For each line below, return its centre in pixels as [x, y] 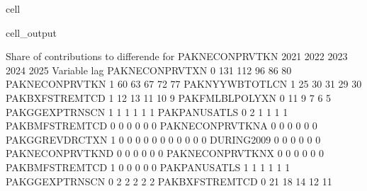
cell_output [31, 32]
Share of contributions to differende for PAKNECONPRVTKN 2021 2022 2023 [177, 56]
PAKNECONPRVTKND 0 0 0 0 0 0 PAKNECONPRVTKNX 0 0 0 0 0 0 [165, 153]
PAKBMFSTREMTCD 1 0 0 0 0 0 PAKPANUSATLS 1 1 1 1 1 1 [148, 167]
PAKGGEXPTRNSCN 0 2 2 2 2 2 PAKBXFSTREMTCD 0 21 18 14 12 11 [169, 181]
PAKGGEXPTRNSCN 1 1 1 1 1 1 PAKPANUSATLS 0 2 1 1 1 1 [147, 111]
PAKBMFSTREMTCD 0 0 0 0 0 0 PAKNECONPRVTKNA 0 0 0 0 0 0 [162, 126]
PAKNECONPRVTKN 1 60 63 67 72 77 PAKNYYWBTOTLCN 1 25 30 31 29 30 [184, 84]
